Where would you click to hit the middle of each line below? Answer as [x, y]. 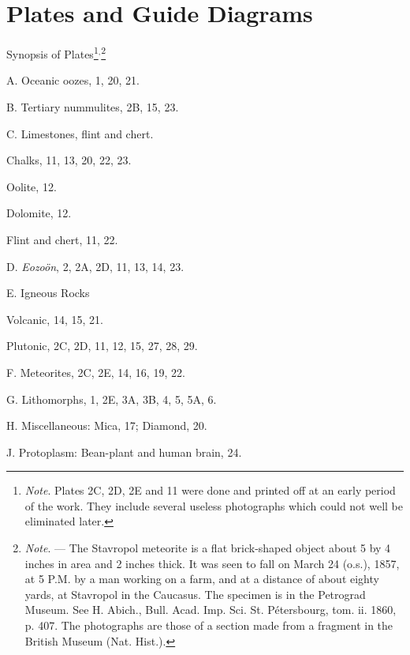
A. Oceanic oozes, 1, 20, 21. [73, 80]
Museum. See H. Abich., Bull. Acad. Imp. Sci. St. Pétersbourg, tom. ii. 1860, [211, 610]
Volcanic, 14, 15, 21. [55, 319]
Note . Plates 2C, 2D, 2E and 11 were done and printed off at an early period [210, 490]
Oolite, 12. [32, 186]
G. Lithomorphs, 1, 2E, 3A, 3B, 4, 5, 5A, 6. [112, 399]
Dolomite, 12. [39, 213]
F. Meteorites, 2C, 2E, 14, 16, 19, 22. [96, 372]
